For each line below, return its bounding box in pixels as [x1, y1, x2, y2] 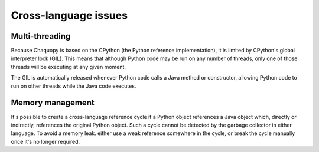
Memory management [11, 98, 95, 108]
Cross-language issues [11, 9, 128, 22]
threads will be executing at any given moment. [11, 63, 126, 70]
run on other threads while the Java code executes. [11, 82, 136, 90]
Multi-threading [11, 31, 71, 41]
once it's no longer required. [11, 138, 80, 145]
